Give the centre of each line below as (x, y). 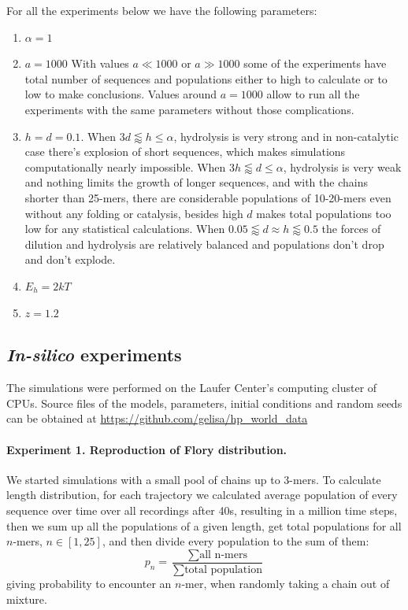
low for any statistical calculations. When (125, 229)
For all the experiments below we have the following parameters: (162, 10)
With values (100, 63)
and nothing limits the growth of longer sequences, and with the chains (196, 182)
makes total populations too (324, 213)
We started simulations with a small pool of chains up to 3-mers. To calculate (194, 479)
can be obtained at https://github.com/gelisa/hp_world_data (157, 418)
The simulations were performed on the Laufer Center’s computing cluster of (192, 388)
